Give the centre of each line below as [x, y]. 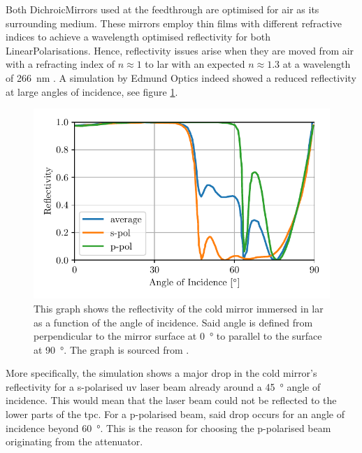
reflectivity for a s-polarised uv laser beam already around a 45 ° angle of [163, 386]
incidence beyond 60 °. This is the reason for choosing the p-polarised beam [168, 427]
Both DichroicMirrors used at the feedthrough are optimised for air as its [162, 9]
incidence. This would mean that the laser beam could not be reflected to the [171, 400]
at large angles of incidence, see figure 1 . [92, 91]
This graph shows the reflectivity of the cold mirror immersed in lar [179, 308]
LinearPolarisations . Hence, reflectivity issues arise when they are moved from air [180, 50]
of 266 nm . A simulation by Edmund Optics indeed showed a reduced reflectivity [181, 77]
